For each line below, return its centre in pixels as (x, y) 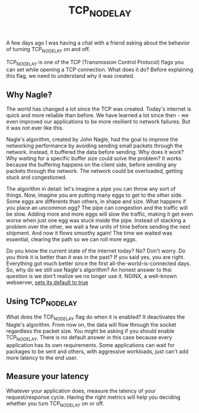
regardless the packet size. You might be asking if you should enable (90, 331)
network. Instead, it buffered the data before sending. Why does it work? (95, 152)
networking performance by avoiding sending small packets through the (94, 146)
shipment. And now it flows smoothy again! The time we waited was (89, 233)
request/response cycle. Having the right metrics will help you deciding (93, 397)
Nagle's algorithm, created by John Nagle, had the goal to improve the (92, 140)
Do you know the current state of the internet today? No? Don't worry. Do (96, 251)
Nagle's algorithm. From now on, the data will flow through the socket (91, 324)
